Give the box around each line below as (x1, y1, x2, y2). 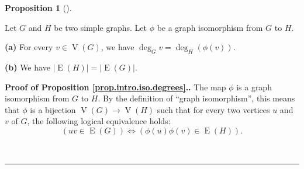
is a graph (236, 80, 272, 93)
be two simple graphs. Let (54, 21, 147, 33)
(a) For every (5, 41, 53, 53)
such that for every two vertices (157, 103, 270, 115)
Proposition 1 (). (5, 2, 72, 13)
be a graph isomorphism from (157, 21, 263, 33)
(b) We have (5, 61, 50, 73)
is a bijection (30, 103, 76, 115)
